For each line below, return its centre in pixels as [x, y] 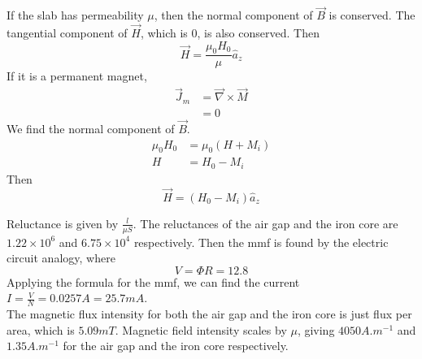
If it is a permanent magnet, [77, 76]
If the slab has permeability [75, 15]
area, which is [41, 329]
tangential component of [67, 33]
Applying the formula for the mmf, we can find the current [153, 281]
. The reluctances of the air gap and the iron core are [265, 223]
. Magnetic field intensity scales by [201, 329]
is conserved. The [372, 15]
